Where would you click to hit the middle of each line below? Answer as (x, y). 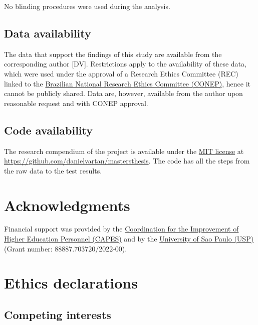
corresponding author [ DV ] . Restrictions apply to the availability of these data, (125, 64)
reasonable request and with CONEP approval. (76, 103)
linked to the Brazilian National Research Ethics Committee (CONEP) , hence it (127, 83)
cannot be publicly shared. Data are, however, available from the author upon (123, 93)
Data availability (48, 33)
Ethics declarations (71, 283)
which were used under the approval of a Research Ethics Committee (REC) (121, 73)
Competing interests (58, 315)
